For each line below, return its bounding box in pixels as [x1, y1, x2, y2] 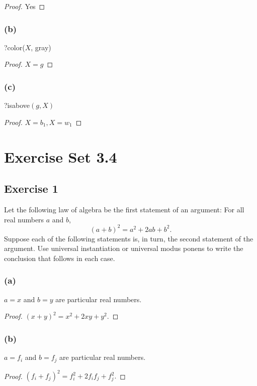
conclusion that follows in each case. [4, 252, 115, 263]
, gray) [31, 42, 51, 52]
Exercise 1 [4, 181, 58, 196]
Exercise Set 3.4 [4, 146, 117, 167]
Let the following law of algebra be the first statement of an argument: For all [4, 204, 244, 214]
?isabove [4, 100, 30, 110]
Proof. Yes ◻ [4, 1, 45, 11]
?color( [4, 42, 25, 52]
